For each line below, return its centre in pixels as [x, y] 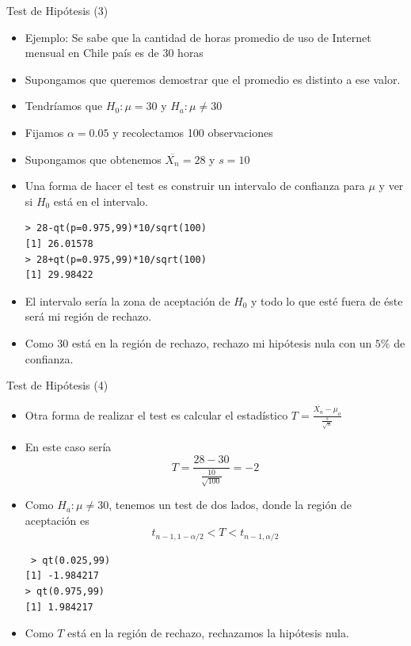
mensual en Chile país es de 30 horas [114, 53]
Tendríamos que [64, 106]
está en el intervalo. [101, 201]
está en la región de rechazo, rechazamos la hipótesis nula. [208, 633]
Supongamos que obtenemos [93, 159]
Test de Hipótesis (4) [57, 385]
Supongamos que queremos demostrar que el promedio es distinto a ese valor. [213, 79]
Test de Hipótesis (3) [57, 10]
